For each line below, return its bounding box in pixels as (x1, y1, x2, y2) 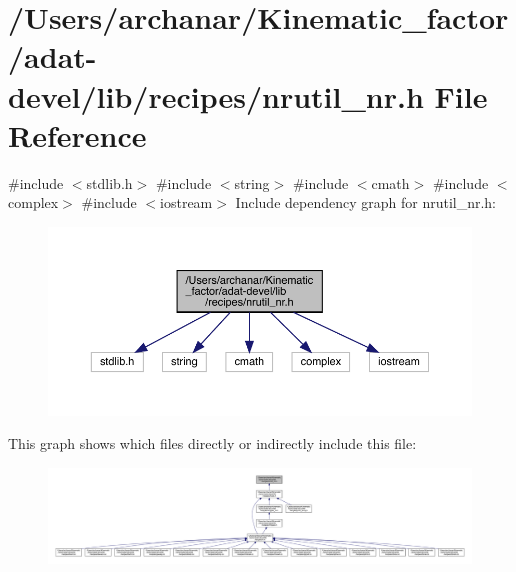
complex (8, 192, 59, 213)
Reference (8, 114, 147, 155)
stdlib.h (86, 172, 133, 193)
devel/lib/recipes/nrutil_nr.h (8, 75, 424, 116)
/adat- (8, 36, 97, 77)
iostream (160, 192, 213, 213)
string (234, 172, 270, 193)
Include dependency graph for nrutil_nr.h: (235, 192, 497, 213)
